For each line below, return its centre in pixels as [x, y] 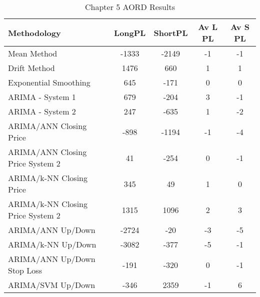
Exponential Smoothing [49, 82]
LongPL [130, 32]
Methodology [34, 32]
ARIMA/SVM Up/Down [52, 285]
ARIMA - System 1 [42, 97]
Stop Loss [25, 270]
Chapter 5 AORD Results [130, 7]
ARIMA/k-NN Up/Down [52, 244]
